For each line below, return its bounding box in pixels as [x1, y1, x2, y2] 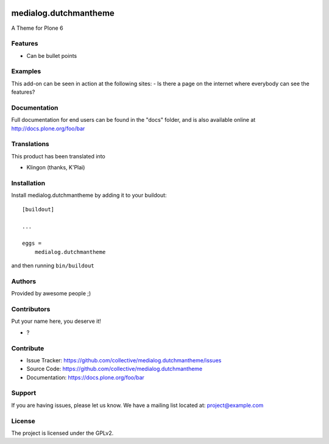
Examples [11, 67, 41, 76]
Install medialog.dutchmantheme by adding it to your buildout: [11, 192, 167, 199]
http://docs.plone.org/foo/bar [11, 125, 85, 132]
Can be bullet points [26, 52, 77, 59]
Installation [11, 179, 46, 188]
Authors [11, 277, 37, 286]
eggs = [22, 240, 42, 247]
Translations [11, 140, 50, 149]
